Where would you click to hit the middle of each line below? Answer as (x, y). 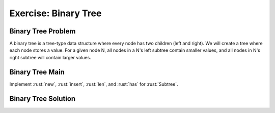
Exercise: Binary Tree (56, 13)
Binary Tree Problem (43, 31)
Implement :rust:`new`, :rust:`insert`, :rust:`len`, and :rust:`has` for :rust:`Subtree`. (94, 84)
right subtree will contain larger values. (50, 57)
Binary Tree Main (37, 72)
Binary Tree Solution (43, 99)
